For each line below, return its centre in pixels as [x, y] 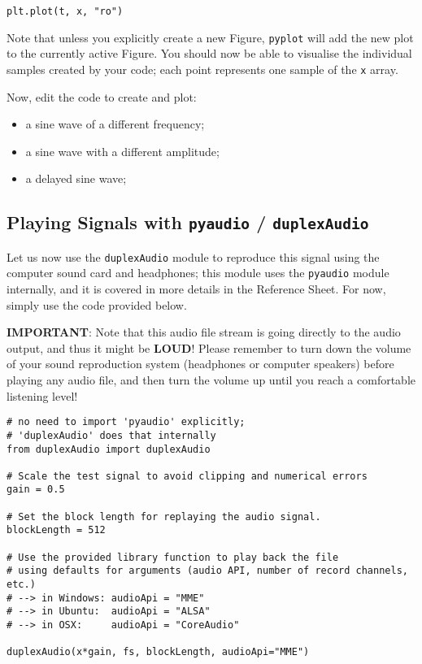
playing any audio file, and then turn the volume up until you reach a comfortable [211, 380]
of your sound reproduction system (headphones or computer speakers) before [200, 364]
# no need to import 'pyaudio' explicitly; [126, 422]
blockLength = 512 [56, 530]
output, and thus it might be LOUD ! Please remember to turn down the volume [209, 347]
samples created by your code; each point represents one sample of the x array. [202, 69]
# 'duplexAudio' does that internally [111, 435]
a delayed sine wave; [76, 178]
